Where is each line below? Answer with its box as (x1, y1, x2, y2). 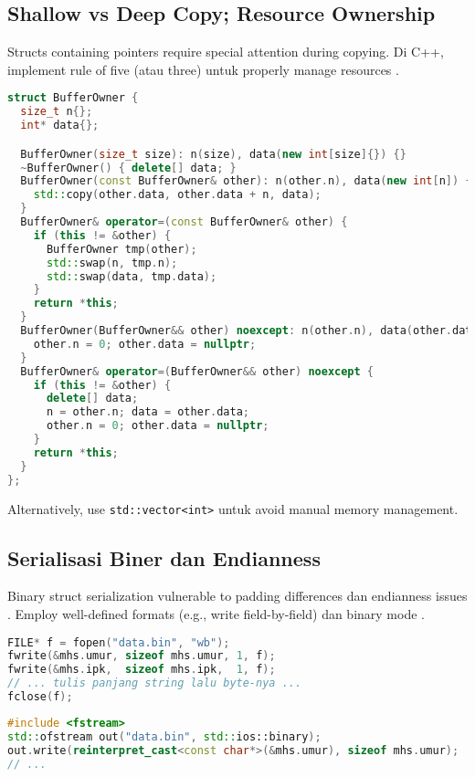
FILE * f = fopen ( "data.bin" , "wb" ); (7, 635, 230, 649)
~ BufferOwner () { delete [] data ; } (20, 161, 237, 174)
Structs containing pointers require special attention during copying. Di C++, (7, 42, 444, 61)
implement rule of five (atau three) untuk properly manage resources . (7, 59, 399, 79)
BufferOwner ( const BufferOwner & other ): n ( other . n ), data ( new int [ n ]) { (20, 174, 472, 188)
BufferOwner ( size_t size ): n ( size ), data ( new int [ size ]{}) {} (20, 147, 406, 161)
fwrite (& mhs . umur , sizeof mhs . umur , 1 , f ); (7, 649, 276, 663)
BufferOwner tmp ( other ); (46, 242, 197, 256)
